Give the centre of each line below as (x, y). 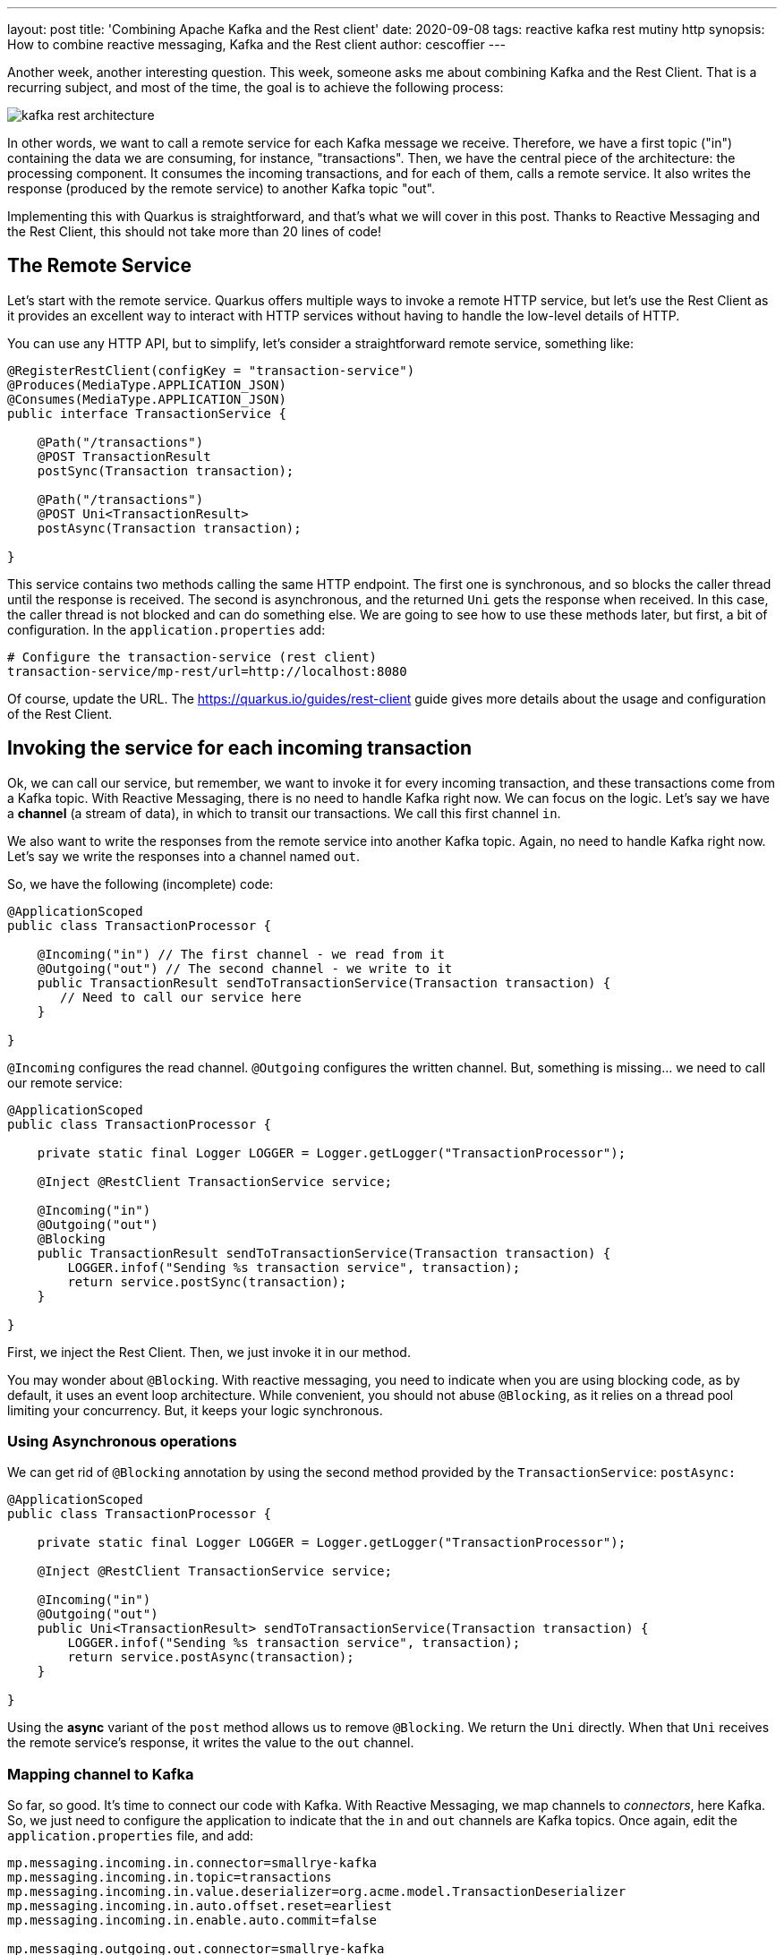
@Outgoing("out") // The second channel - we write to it (245, 968)
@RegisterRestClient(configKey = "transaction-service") (211, 370)
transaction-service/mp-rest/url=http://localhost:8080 (207, 671)
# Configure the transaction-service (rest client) (192, 657)
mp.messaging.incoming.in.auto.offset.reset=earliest (200, 1906)
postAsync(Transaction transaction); (169, 528)
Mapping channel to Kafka (101, 1774)
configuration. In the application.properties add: (166, 629)
